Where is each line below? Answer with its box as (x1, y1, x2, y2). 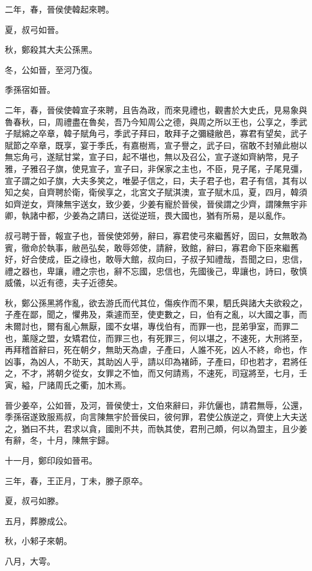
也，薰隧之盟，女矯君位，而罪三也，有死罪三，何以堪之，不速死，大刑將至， (5, 331, 307, 344)
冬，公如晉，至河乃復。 (5, 63, 97, 75)
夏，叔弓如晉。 (5, 23, 64, 35)
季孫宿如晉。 (5, 83, 55, 96)
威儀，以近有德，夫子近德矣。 (5, 276, 122, 289)
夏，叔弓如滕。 (5, 494, 64, 507)
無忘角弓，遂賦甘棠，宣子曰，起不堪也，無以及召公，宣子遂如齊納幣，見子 (5, 150, 299, 163)
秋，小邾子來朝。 (5, 534, 72, 547)
